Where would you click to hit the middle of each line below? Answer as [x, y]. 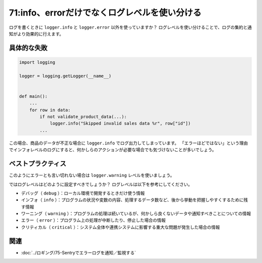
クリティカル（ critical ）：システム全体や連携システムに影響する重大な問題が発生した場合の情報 [121, 227]
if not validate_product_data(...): [83, 117]
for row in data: [50, 110]
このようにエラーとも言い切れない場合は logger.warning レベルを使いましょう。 [92, 175]
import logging [37, 62]
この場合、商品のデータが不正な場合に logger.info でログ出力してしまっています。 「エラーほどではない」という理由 [129, 143]
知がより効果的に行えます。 [36, 34]
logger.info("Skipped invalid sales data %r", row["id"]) [120, 123]
